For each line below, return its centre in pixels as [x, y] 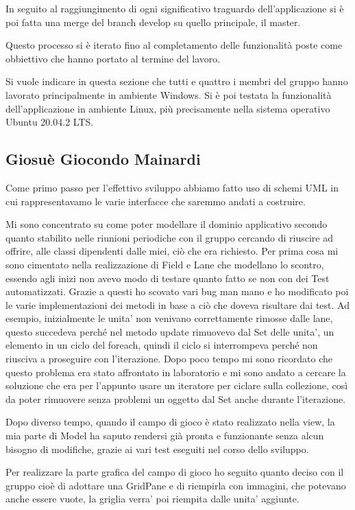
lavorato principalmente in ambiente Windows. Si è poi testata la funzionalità [169, 94]
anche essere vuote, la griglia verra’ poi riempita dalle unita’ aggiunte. [152, 499]
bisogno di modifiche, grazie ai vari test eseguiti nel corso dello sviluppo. [157, 449]
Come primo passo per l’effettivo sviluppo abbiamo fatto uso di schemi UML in [172, 187]
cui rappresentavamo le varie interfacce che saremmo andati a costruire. [156, 201]
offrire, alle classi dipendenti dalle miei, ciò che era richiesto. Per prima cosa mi [172, 251]
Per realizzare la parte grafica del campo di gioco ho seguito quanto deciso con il [175, 472]
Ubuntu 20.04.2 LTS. [50, 122]
